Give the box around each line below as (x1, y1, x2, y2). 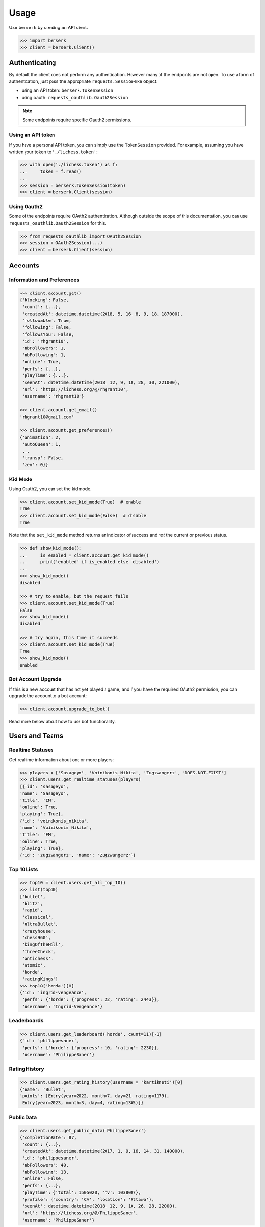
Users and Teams (9, 731, 64, 740)
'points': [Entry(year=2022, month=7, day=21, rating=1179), (19, 1094, 170, 1099)
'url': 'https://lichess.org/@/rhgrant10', (22, 386, 129, 392)
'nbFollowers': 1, (22, 345, 66, 351)
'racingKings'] (22, 976, 59, 982)
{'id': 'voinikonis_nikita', (19, 818, 90, 824)
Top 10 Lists (9, 866, 38, 873)
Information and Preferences (9, 276, 79, 283)
